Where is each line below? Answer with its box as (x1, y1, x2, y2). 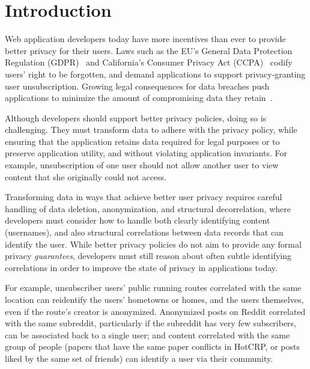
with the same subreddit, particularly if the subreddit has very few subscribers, (5, 317, 297, 329)
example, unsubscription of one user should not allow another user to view (5, 159, 279, 171)
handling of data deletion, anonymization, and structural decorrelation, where (5, 202, 291, 215)
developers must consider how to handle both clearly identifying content (5, 214, 270, 227)
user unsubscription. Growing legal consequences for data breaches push (5, 79, 270, 92)
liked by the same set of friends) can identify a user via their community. (5, 352, 273, 364)
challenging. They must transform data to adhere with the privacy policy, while (5, 123, 297, 136)
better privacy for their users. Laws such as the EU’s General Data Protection (5, 44, 293, 56)
